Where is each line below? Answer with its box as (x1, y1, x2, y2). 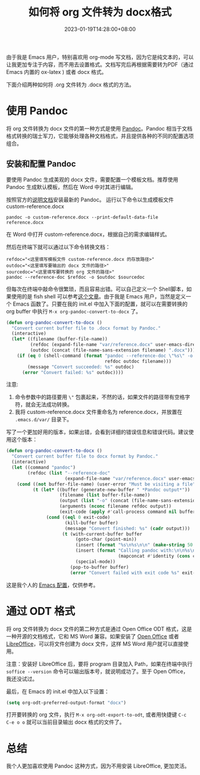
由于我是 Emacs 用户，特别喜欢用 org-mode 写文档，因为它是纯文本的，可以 (6, 53, 194, 60)
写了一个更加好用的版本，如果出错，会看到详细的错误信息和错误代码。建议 (6, 428, 189, 435)
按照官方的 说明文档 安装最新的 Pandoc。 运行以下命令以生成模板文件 (6, 196, 174, 203)
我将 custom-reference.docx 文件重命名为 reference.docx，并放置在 (14, 409, 183, 416)
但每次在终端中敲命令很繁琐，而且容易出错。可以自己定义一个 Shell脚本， (6, 285, 187, 292)
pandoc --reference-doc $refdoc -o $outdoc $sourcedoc (6, 274, 145, 280)
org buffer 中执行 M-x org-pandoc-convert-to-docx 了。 (6, 307, 142, 315)
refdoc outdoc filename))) (104, 358, 171, 364)
